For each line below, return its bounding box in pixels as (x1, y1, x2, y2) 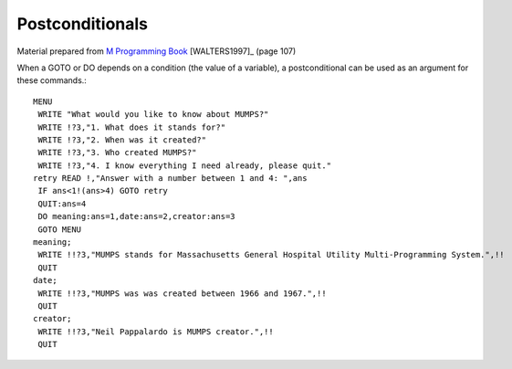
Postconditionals (16, 14, 149, 34)
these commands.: (16, 75, 87, 86)
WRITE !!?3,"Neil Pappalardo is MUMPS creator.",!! (37, 326, 274, 337)
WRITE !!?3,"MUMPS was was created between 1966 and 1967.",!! (37, 288, 328, 299)
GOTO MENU (37, 224, 82, 235)
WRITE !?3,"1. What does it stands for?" (37, 121, 226, 132)
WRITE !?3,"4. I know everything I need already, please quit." (37, 160, 332, 171)
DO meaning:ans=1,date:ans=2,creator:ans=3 (37, 211, 236, 222)
